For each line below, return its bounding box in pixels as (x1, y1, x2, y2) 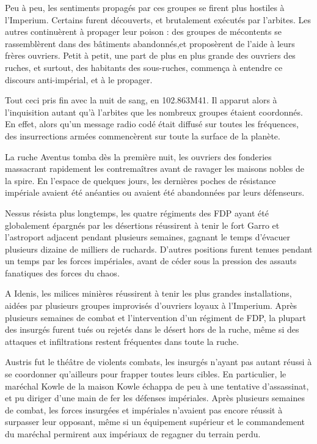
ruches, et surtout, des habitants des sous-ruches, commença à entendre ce (5, 61, 283, 73)
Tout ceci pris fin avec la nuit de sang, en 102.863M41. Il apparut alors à (5, 94, 277, 106)
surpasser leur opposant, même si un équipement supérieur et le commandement (5, 415, 305, 428)
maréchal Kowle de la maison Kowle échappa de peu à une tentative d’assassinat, (5, 379, 309, 392)
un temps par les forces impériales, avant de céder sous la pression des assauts (5, 254, 297, 267)
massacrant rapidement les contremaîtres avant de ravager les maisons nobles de (5, 162, 304, 175)
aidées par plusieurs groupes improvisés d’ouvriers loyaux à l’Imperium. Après (5, 299, 297, 312)
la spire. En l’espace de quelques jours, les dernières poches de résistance (5, 174, 276, 187)
